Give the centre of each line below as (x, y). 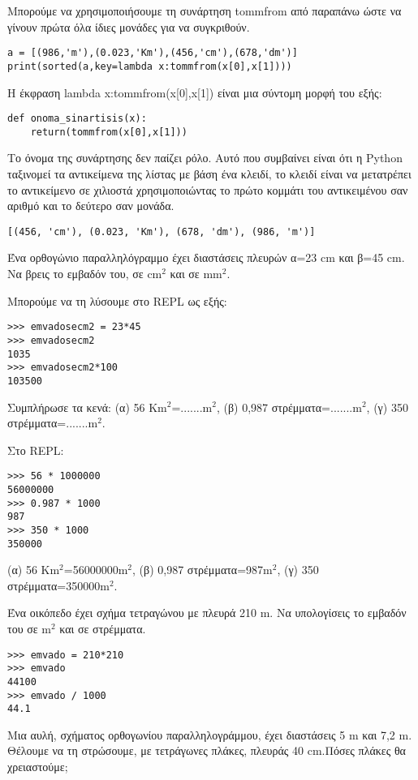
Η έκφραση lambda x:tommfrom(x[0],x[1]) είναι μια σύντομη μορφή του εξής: (195, 92)
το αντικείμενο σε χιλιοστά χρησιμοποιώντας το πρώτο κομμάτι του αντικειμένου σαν (208, 189)
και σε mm (196, 274)
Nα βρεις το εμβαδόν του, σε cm (85, 274)
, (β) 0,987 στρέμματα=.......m (289, 407)
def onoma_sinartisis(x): (77, 119)
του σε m (29, 628)
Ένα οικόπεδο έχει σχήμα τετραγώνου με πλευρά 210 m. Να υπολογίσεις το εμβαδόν (207, 613)
